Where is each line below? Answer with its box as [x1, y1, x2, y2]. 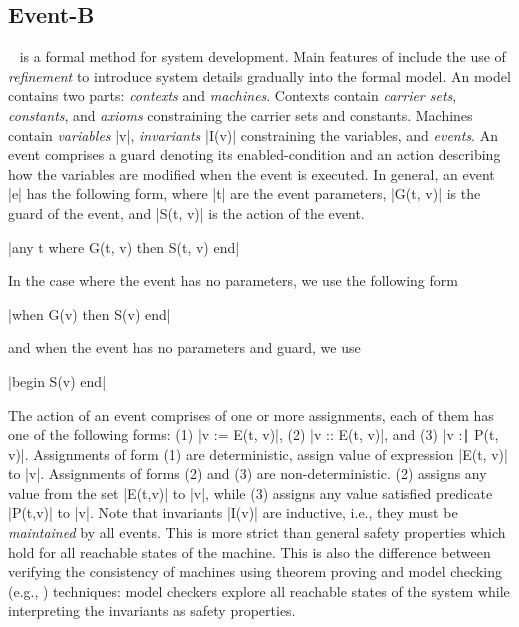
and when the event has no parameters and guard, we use [8, 337, 361, 358]
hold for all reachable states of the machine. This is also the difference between [8, 541, 491, 562]
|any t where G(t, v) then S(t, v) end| [8, 236, 240, 257]
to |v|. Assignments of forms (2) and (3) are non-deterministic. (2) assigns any [8, 463, 487, 484]
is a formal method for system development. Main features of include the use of [19, 46, 506, 67]
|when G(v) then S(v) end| [8, 303, 171, 324]
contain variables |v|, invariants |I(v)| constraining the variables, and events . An [8, 124, 498, 145]
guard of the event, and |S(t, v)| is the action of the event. [8, 202, 365, 223]
